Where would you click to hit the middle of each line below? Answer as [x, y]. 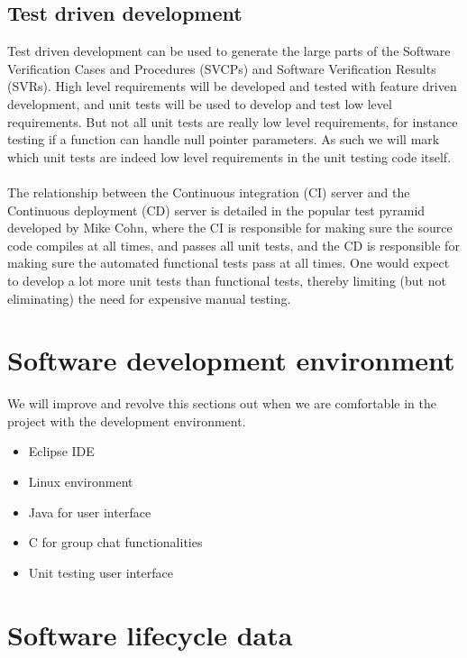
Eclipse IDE [61, 451]
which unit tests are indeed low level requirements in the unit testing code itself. [229, 156]
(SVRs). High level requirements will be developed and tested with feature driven [232, 86]
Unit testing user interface [101, 572]
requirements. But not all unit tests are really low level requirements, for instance [233, 121]
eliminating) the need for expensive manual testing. [149, 298]
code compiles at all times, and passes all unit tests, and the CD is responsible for [233, 245]
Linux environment [81, 482]
